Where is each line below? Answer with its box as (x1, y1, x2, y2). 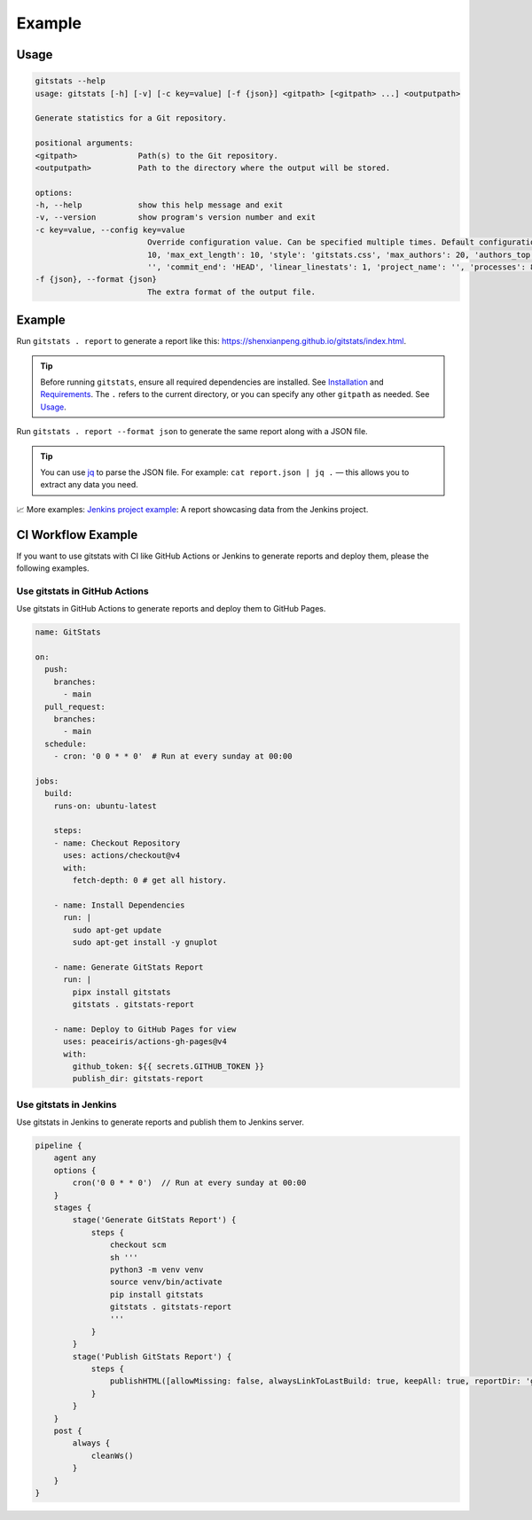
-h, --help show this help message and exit (35, 200, 284, 210)
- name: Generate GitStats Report (53, 962, 204, 972)
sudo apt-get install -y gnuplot (72, 938, 218, 947)
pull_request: (44, 701, 106, 712)
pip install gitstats (109, 1290, 204, 1299)
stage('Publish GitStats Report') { (72, 1352, 232, 1361)
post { (53, 1426, 82, 1436)
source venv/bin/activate (109, 1277, 223, 1287)
